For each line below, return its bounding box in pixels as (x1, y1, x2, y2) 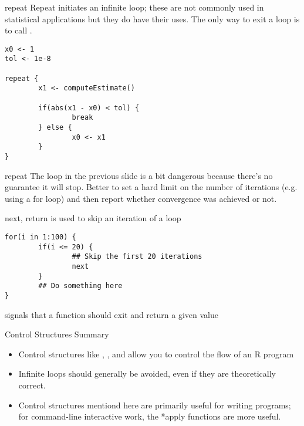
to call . (5, 24, 32, 36)
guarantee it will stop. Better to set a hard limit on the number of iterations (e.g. (5, 181, 298, 193)
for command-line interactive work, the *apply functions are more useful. (18, 410, 281, 422)
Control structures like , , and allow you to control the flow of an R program (18, 347, 294, 360)
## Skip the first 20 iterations (72, 252, 202, 261)
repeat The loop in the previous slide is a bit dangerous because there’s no (5, 169, 273, 181)
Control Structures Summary (5, 328, 109, 340)
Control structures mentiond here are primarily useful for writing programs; (18, 398, 291, 411)
